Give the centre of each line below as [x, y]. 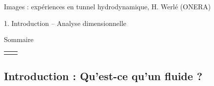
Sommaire [19, 39]
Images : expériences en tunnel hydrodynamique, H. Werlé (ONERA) [107, 6]
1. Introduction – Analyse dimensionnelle [65, 23]
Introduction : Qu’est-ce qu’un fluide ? [103, 76]
